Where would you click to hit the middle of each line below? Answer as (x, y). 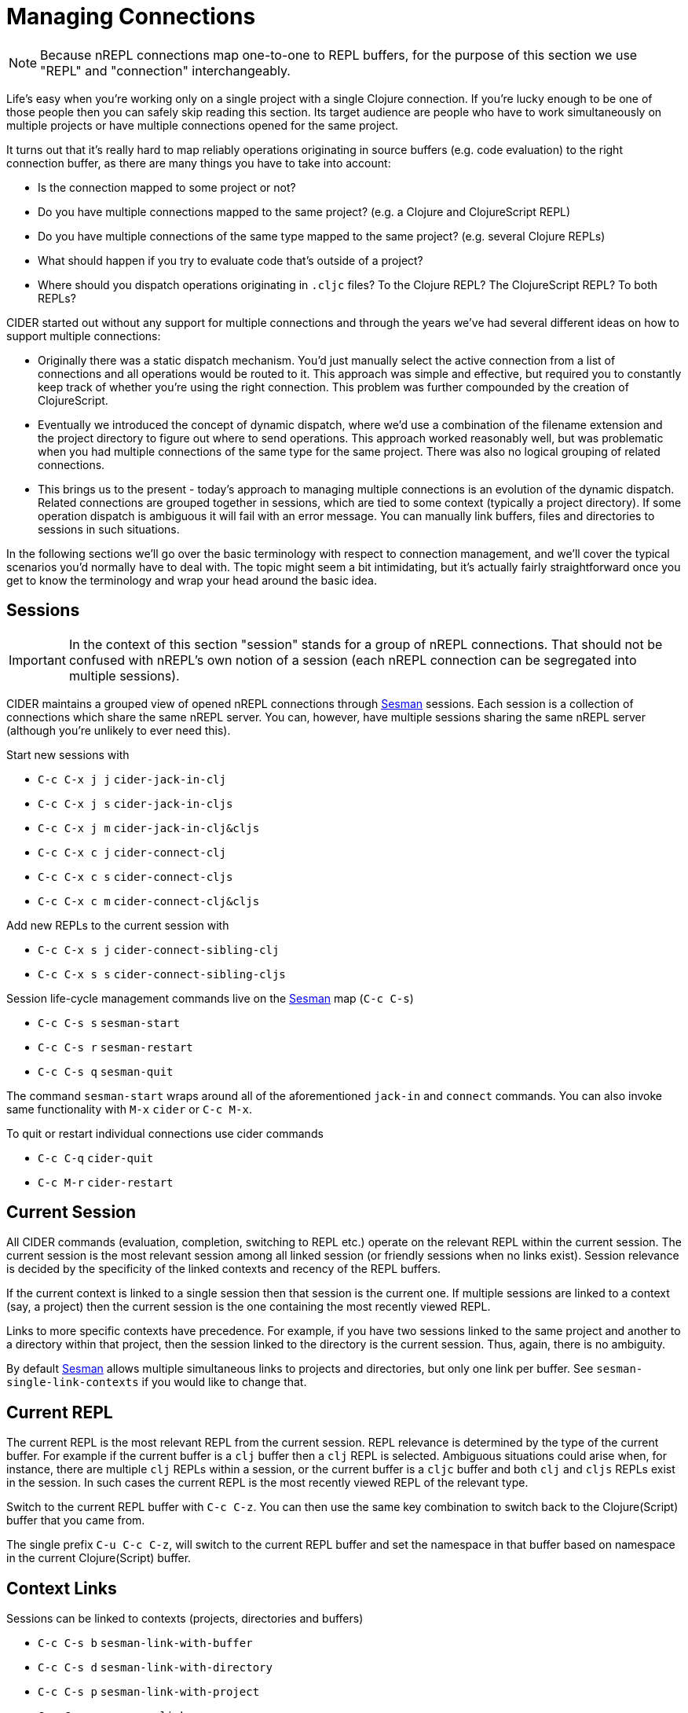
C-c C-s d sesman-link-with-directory (155, 1668)
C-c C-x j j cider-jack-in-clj (132, 779)
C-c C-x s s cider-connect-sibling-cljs (162, 974)
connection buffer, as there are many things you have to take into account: (199, 163)
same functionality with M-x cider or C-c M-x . (129, 1109)
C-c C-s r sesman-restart (115, 1047)
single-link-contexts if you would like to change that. (157, 1382)
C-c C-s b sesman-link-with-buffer (145, 1643)
